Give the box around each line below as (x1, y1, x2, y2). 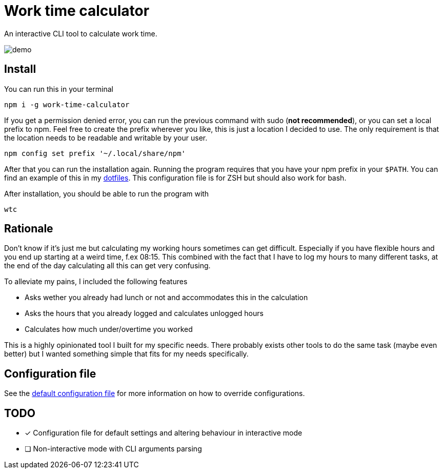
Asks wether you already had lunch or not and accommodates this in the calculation (25, 293, 308, 302)
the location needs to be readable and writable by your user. (4, 133, 208, 142)
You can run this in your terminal (4, 84, 113, 93)
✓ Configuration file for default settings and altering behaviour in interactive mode (25, 428, 303, 438)
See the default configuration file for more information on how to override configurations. (4, 389, 305, 398)
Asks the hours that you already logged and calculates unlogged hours (25, 309, 264, 318)
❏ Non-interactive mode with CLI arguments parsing (25, 444, 202, 454)
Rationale (4, 222, 53, 235)
